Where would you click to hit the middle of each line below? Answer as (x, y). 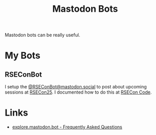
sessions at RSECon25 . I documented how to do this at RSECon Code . (78, 92)
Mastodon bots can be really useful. (43, 35)
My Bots (23, 55)
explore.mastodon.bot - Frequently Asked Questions (67, 127)
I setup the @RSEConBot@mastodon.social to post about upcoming (76, 87)
